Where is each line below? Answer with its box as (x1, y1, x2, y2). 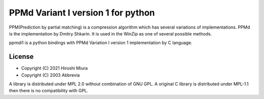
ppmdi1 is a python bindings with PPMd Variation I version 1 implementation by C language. (9, 40, 193, 46)
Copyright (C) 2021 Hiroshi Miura (21, 66, 88, 71)
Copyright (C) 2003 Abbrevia (21, 72, 80, 78)
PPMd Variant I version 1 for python (9, 7, 155, 18)
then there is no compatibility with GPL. (9, 88, 88, 94)
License (9, 52, 34, 61)
